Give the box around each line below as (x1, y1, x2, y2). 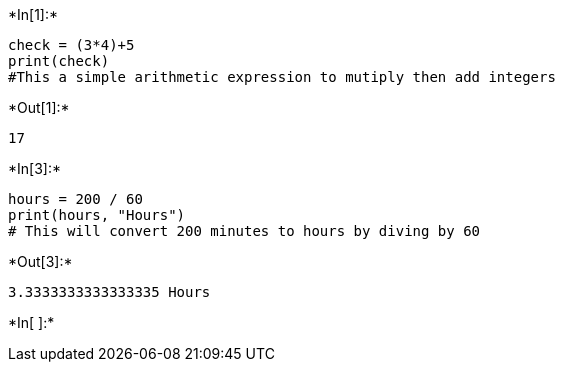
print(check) (8, 53, 110, 69)
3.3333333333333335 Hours (8, 284, 211, 300)
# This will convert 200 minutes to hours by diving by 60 (8, 223, 481, 239)
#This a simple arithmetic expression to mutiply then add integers (8, 69, 556, 85)
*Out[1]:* (8, 99, 70, 116)
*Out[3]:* (8, 253, 73, 270)
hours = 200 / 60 (8, 191, 143, 207)
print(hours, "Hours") (8, 207, 186, 223)
